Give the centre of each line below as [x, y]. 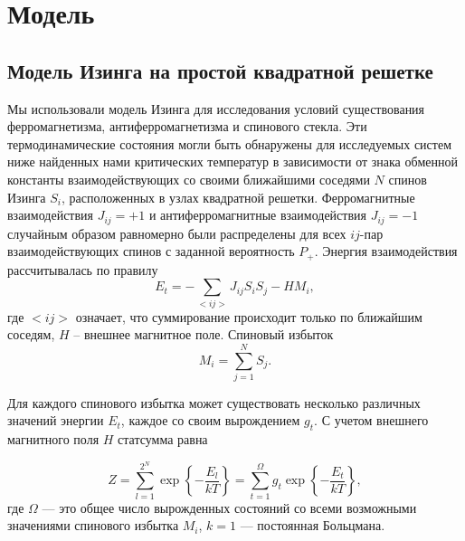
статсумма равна [163, 439]
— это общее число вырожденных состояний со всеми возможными [229, 507]
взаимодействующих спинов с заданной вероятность [151, 251]
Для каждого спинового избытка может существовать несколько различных [214, 402]
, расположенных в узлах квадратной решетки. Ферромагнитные [238, 197]
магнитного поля [53, 439]
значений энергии [56, 420]
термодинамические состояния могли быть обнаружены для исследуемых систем [229, 143]
